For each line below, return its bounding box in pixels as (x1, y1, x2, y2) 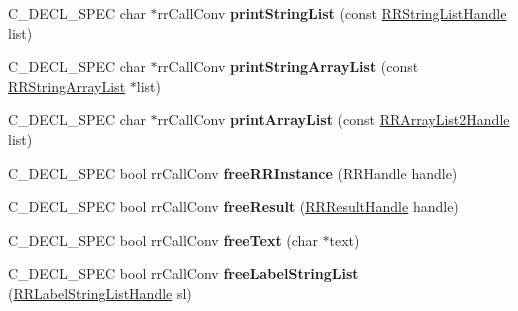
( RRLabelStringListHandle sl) (8, 282, 192, 303)
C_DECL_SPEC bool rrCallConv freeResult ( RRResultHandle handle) (8, 196, 459, 217)
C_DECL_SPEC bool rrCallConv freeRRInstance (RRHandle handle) (8, 162, 458, 183)
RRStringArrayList (8, 75, 126, 96)
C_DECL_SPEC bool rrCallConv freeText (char (8, 229, 318, 250)
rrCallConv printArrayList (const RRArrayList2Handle (157, 109, 510, 130)
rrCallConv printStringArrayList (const (157, 56, 419, 77)
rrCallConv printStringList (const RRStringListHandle (157, 3, 507, 23)
